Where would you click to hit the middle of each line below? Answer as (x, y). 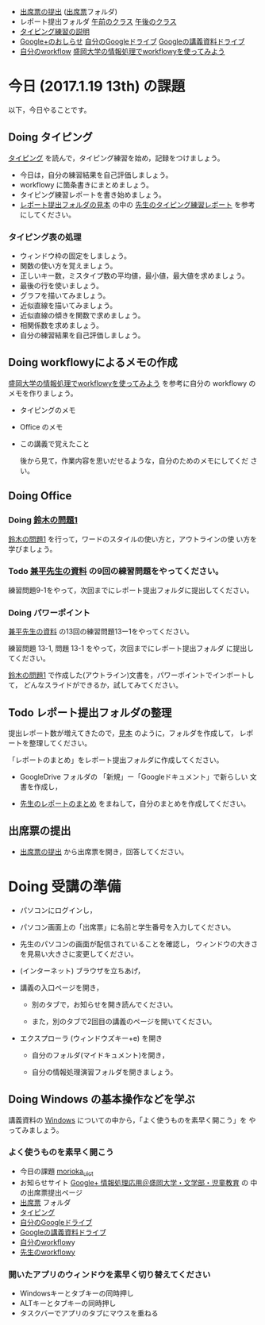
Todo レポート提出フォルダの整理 (90, 713)
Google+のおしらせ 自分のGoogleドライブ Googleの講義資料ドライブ (132, 41)
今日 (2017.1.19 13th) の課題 (97, 87)
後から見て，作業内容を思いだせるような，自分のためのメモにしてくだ (134, 460)
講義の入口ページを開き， (61, 988)
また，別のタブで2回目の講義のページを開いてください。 (124, 1021)
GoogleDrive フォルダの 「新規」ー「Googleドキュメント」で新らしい (134, 776)
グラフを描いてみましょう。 (65, 295)
